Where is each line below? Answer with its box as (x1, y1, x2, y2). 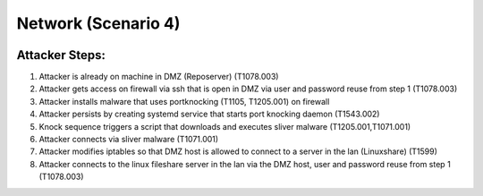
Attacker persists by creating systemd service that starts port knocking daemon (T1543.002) (38, 108, 380, 120)
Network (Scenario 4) (16, 13, 181, 33)
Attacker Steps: (16, 47, 106, 63)
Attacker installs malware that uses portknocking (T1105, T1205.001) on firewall (38, 96, 330, 107)
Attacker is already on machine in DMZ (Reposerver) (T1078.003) (38, 72, 279, 82)
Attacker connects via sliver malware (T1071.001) (38, 134, 219, 145)
